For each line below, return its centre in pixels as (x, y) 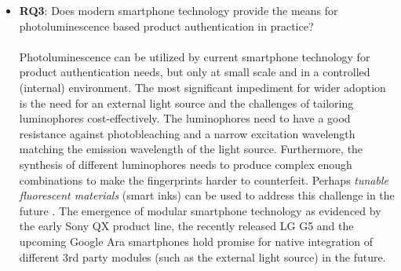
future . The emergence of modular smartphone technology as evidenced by (200, 210)
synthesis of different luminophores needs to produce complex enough (186, 164)
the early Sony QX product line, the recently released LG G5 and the (186, 226)
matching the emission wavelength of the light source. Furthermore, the (191, 149)
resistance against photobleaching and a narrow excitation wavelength (187, 133)
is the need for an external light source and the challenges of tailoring (186, 103)
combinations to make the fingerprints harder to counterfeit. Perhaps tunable (204, 179)
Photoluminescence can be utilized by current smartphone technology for (195, 56)
